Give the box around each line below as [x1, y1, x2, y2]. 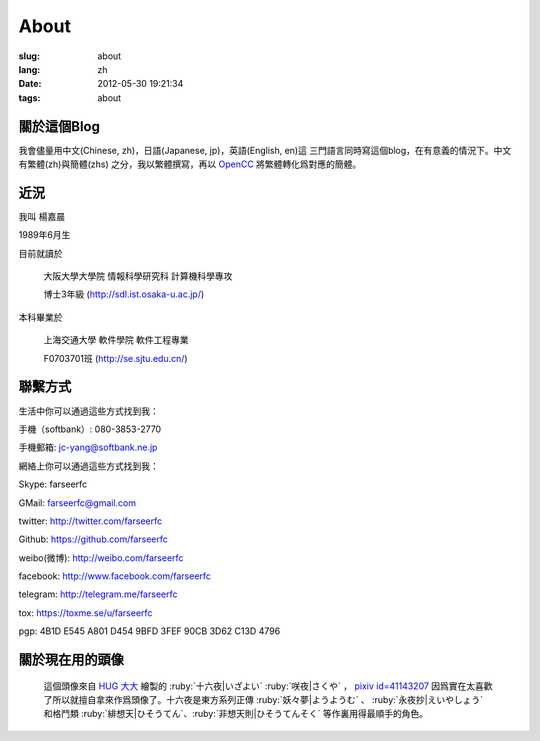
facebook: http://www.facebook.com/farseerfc [18, 570, 212, 582]
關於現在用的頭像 [18, 651, 124, 669]
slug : [18, 50, 40, 62]
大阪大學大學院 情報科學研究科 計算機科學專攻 [43, 270, 233, 282]
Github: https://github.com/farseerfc [18, 533, 169, 545]
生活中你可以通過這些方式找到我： [18, 405, 159, 417]
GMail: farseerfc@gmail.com [18, 496, 137, 509]
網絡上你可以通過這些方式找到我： [18, 460, 159, 472]
